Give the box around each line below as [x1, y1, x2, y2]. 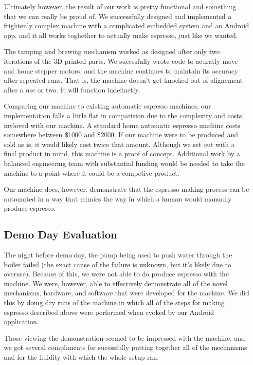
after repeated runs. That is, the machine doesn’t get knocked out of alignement [4, 75, 243, 85]
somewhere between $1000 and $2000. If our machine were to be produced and [4, 129, 238, 140]
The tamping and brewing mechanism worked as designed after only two [4, 46, 220, 56]
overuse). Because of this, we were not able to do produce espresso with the [4, 269, 229, 279]
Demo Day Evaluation [4, 227, 117, 242]
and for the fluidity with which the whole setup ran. [4, 352, 159, 362]
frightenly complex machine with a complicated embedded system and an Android [4, 20, 249, 31]
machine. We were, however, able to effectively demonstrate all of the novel [4, 278, 228, 288]
